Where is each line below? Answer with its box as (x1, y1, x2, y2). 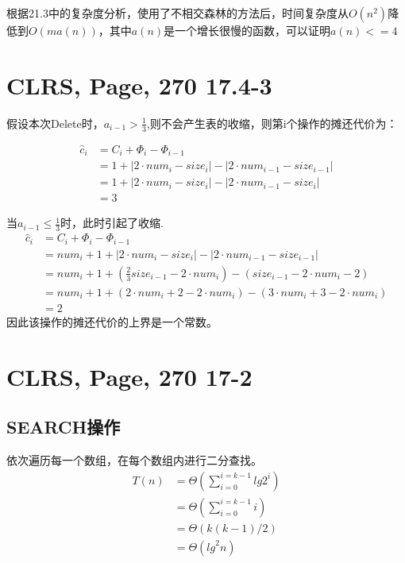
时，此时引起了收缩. (60, 214, 164, 231)
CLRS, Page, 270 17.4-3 (6, 68, 272, 101)
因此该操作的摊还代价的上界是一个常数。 (6, 314, 218, 330)
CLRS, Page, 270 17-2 (6, 360, 253, 392)
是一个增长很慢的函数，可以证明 (164, 22, 331, 38)
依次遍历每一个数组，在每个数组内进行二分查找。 (6, 452, 262, 469)
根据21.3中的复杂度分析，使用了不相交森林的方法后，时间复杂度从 (6, 5, 349, 21)
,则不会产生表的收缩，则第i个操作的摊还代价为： (146, 114, 398, 131)
